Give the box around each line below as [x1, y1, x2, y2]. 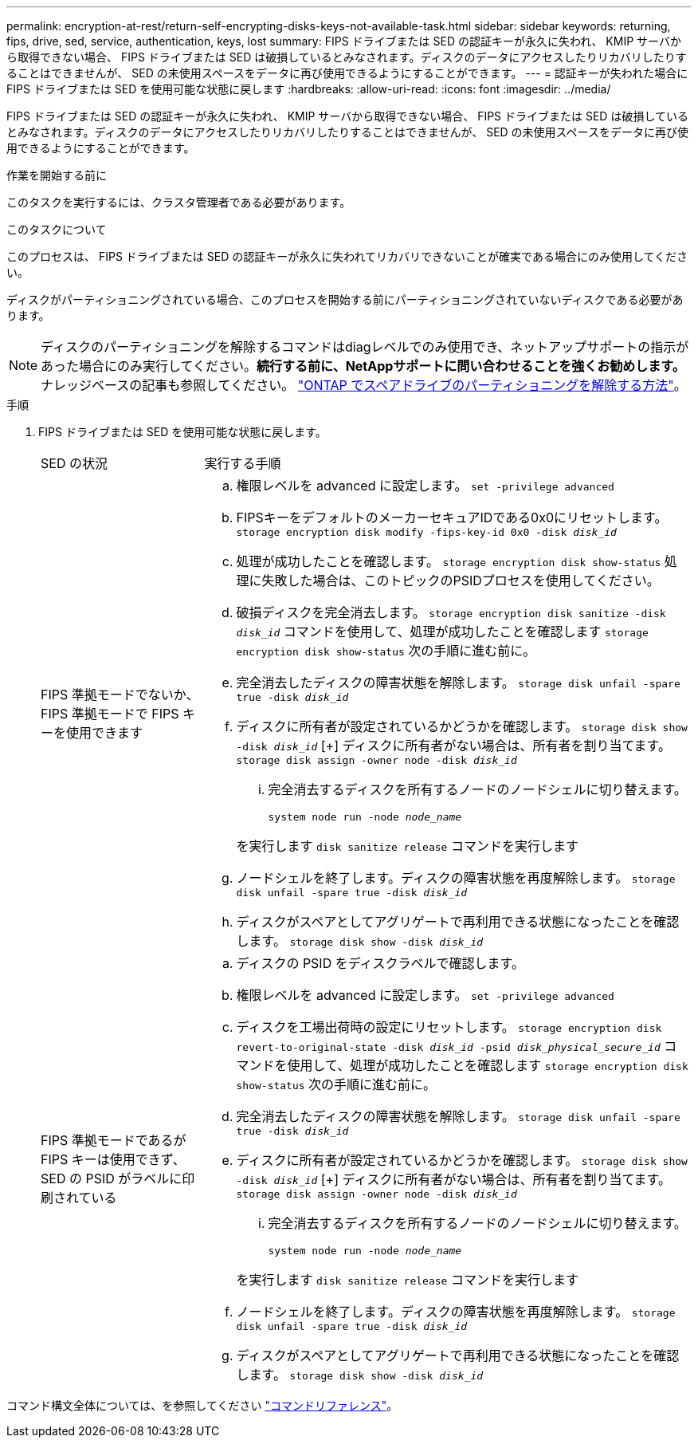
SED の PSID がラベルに [41, 1171, 182, 1186]
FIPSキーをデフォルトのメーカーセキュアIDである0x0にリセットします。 [236, 510, 668, 525]
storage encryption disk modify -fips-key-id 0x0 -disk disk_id [236, 526, 617, 538]
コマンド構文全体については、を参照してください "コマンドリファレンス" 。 [6, 1399, 398, 1412]
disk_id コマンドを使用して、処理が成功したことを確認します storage [236, 624, 649, 639]
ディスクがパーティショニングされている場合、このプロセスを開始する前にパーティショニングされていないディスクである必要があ [6, 293, 684, 306]
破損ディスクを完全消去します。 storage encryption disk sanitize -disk [236, 604, 666, 620]
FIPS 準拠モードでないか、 [41, 686, 199, 702]
